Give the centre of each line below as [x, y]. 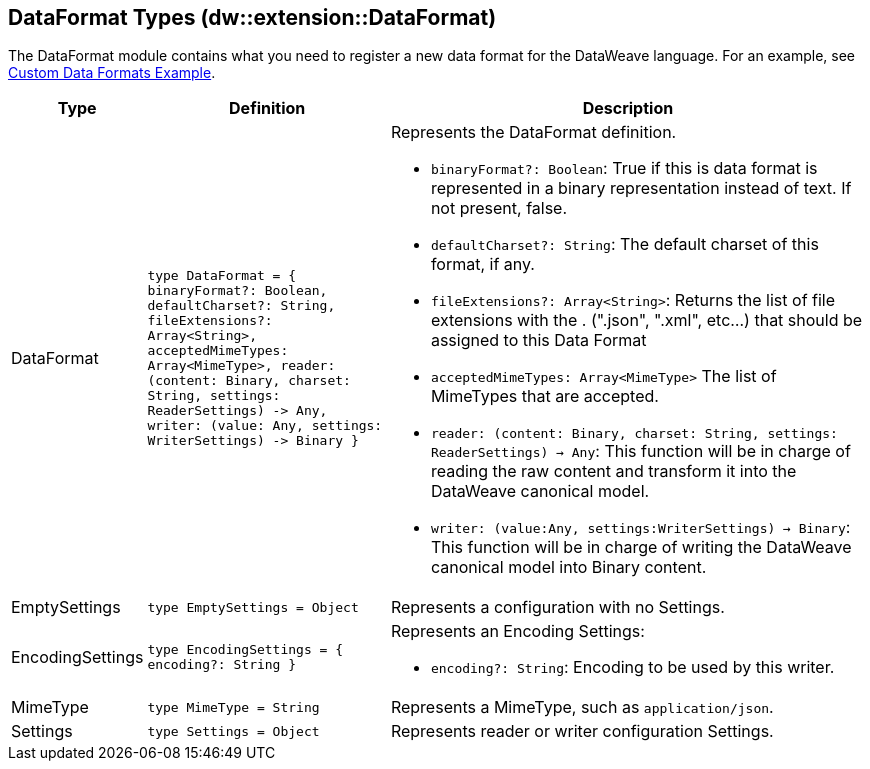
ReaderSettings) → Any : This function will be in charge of [640, 451]
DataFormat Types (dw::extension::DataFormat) [252, 17]
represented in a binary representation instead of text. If [641, 188]
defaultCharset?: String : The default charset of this [624, 244]
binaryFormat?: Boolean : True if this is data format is [624, 168]
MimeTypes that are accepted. [544, 396]
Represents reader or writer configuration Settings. [582, 731]
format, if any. [482, 264]
